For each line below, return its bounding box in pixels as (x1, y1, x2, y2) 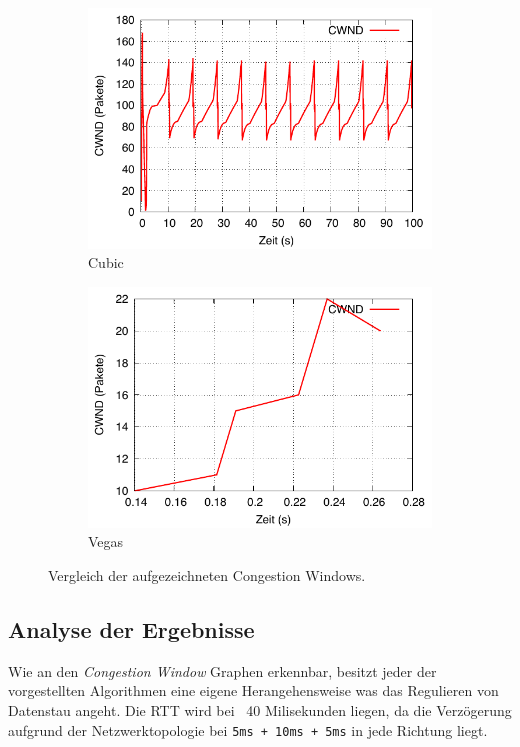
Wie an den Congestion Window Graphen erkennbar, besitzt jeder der (8, 660, 437, 681)
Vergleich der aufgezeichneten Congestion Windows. (48, 564, 366, 585)
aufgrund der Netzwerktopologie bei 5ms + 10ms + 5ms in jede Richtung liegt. (8, 719, 488, 740)
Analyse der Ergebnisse (8, 613, 255, 644)
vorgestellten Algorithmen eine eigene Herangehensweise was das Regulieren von (8, 680, 499, 701)
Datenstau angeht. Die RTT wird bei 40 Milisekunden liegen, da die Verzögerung (8, 699, 512, 720)
